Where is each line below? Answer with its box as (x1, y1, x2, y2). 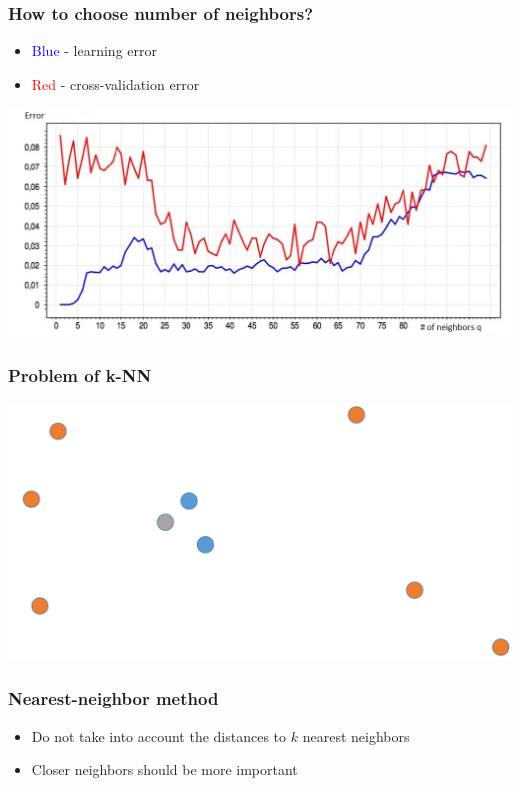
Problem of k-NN (8, 362, 152, 387)
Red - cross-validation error (31, 73, 200, 94)
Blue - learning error (31, 40, 157, 61)
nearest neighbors (302, 725, 410, 746)
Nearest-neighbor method (8, 686, 219, 711)
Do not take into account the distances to (31, 725, 287, 746)
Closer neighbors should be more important (31, 759, 298, 780)
